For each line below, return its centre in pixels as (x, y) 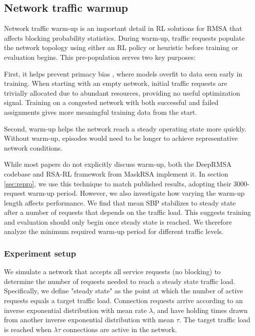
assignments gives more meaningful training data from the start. (101, 112)
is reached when (28, 329)
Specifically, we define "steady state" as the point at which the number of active (124, 291)
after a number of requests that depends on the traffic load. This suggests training (127, 212)
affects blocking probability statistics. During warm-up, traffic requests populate (124, 38)
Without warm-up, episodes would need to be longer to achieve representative (121, 138)
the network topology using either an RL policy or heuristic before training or (121, 47)
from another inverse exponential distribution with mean (89, 320)
